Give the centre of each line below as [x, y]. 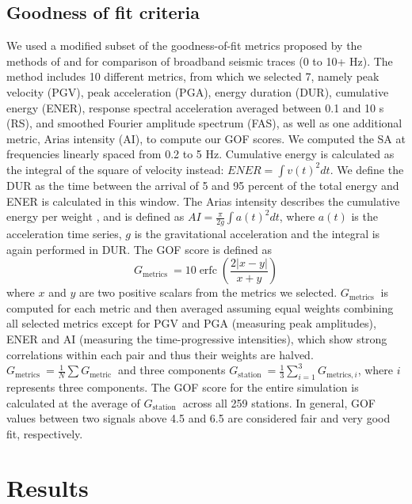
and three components [172, 370]
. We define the [367, 169]
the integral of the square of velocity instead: [115, 169]
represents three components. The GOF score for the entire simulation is [183, 387]
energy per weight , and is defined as [95, 216]
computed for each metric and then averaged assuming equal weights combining [200, 307]
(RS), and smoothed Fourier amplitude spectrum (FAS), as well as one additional [204, 123]
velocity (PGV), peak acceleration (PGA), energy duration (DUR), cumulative [198, 91]
